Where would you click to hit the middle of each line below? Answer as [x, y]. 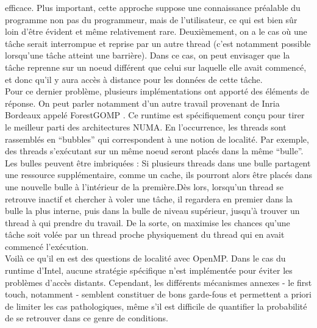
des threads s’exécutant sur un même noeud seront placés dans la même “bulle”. [154, 151]
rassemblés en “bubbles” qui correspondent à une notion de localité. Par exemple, [157, 139]
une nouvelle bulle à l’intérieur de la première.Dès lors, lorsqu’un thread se [144, 186]
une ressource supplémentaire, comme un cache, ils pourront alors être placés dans [158, 175]
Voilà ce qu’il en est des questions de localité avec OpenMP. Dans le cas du [145, 258]
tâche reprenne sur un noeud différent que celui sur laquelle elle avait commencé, [156, 67]
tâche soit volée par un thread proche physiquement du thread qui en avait [145, 234]
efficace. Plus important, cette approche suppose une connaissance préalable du [153, 7]
